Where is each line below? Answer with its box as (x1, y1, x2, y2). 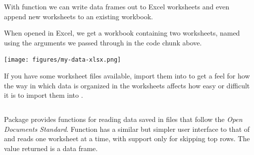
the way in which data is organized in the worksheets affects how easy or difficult (4, 80, 250, 90)
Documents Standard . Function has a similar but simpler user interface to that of (4, 123, 250, 134)
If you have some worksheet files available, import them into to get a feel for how (4, 71, 250, 81)
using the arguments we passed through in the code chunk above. (4, 37, 202, 47)
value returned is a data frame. (4, 143, 98, 153)
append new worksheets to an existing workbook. (4, 11, 153, 21)
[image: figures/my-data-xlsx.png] (4, 56, 121, 64)
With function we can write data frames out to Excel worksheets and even (4, 1, 230, 11)
